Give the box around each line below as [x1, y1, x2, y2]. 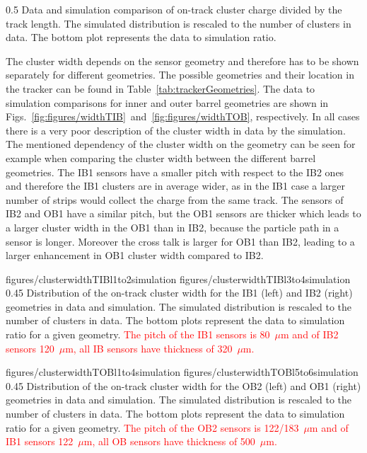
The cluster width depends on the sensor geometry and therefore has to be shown [6, 53, 359, 68]
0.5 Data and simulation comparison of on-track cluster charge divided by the [6, 2, 342, 16]
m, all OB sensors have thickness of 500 [83, 434, 255, 449]
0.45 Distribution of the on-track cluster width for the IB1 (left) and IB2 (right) [6, 285, 353, 300]
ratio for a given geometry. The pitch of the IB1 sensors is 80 [6, 327, 270, 342]
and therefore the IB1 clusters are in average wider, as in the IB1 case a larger [6, 178, 346, 193]
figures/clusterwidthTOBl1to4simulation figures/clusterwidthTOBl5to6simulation [6, 365, 359, 379]
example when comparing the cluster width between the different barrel [6, 150, 316, 165]
